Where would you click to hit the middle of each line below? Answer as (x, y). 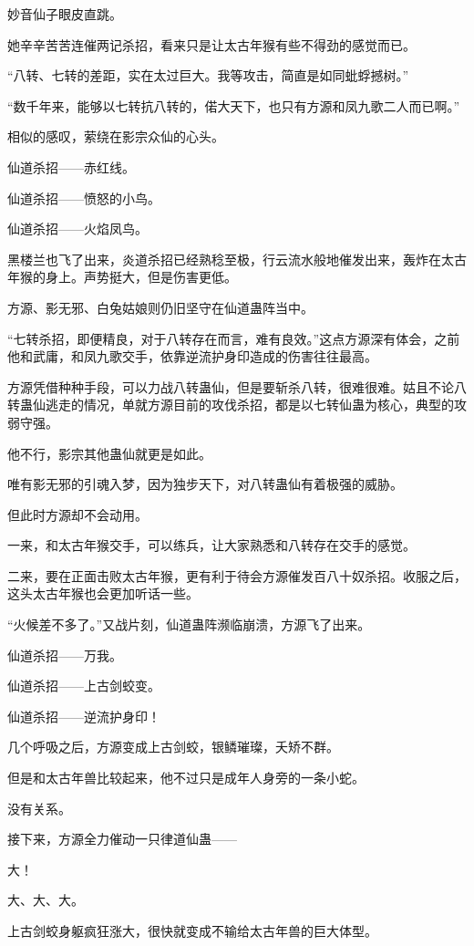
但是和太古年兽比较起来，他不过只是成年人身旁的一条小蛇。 (186, 778)
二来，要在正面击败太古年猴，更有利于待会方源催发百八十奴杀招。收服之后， (237, 575)
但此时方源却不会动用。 (77, 514)
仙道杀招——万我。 (65, 655)
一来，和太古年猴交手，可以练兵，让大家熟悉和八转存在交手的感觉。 (211, 545)
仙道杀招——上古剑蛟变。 (84, 686)
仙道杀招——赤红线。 (71, 166)
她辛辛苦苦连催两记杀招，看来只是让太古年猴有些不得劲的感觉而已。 (211, 44)
